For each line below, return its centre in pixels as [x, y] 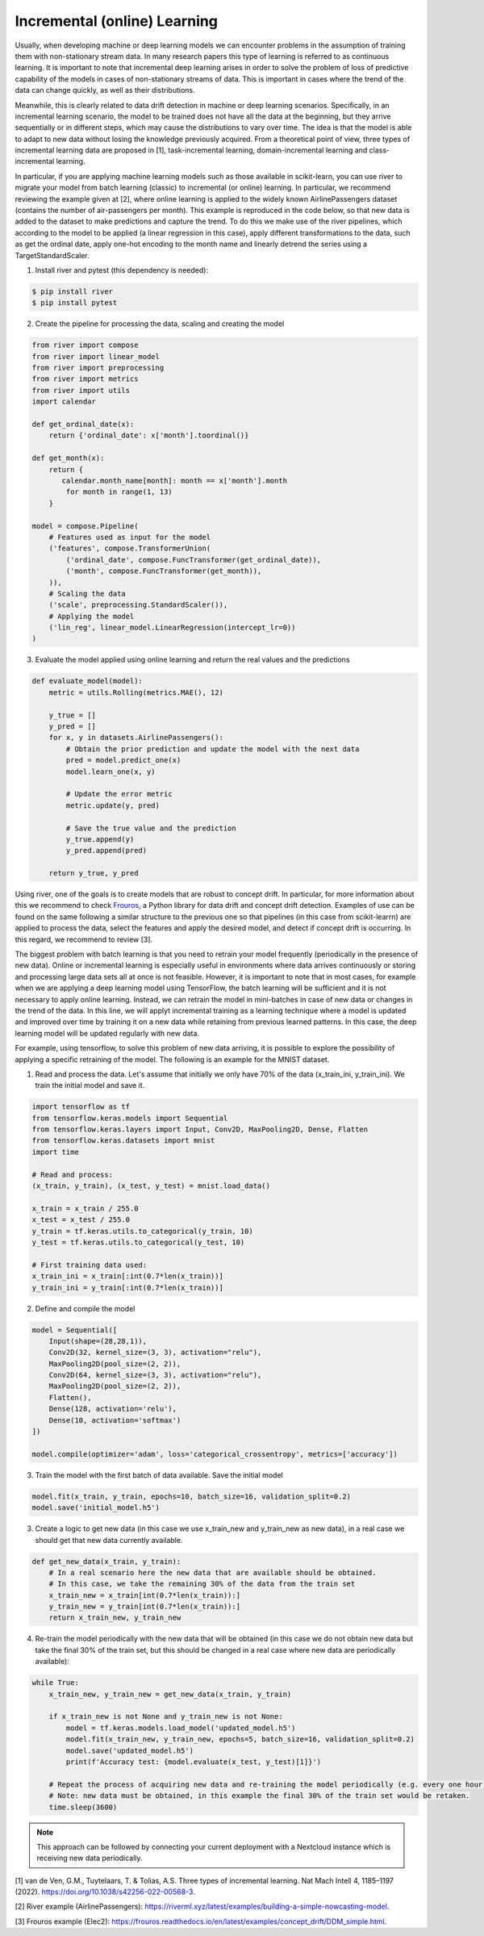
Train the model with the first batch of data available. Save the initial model [159, 1475]
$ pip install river [72, 291]
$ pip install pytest [75, 303]
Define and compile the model [85, 1308]
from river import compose [85, 345]
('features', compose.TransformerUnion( [130, 548]
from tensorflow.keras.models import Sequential [130, 1118]
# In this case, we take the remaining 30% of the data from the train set [202, 1584]
